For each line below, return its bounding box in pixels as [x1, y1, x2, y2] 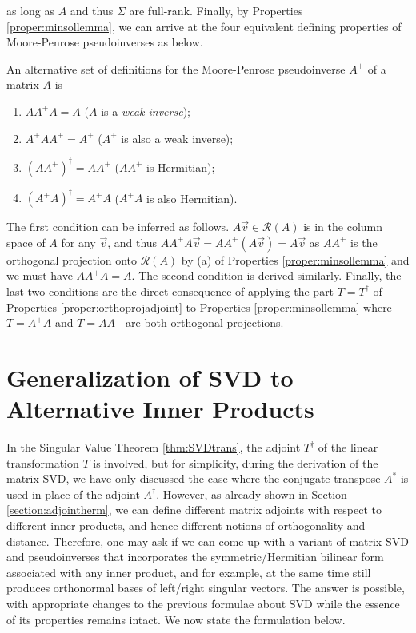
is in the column [303, 218, 382, 235]
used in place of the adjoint [6, 485, 140, 502]
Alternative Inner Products [6, 392, 314, 425]
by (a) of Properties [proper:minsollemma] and [181, 251, 410, 268]
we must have [6, 267, 73, 284]
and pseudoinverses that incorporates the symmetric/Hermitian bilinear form [6, 548, 384, 565]
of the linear [318, 439, 378, 456]
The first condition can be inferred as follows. [6, 218, 230, 235]
